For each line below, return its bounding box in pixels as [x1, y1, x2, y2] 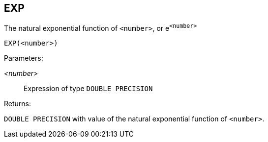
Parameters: [4, 54, 43, 63]
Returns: [4, 99, 31, 108]
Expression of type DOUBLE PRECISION [24, 84, 153, 93]
